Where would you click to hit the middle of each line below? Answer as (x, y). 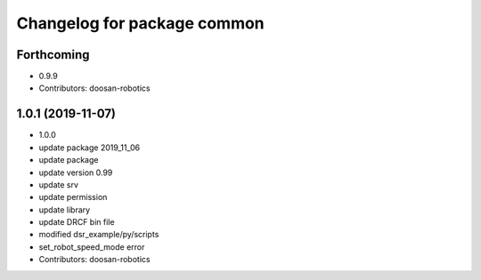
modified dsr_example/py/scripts (99, 235)
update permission (73, 197)
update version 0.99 (76, 172)
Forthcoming (53, 55)
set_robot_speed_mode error (92, 247)
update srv (59, 184)
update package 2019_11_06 (90, 148)
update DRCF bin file (77, 222)
